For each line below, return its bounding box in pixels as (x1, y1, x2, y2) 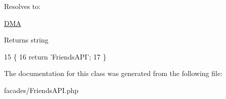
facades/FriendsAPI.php (4, 84, 79, 95)
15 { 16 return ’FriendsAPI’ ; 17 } (4, 51, 106, 61)
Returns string (4, 34, 49, 45)
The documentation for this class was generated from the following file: (4, 68, 222, 78)
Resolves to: (4, 1, 41, 11)
